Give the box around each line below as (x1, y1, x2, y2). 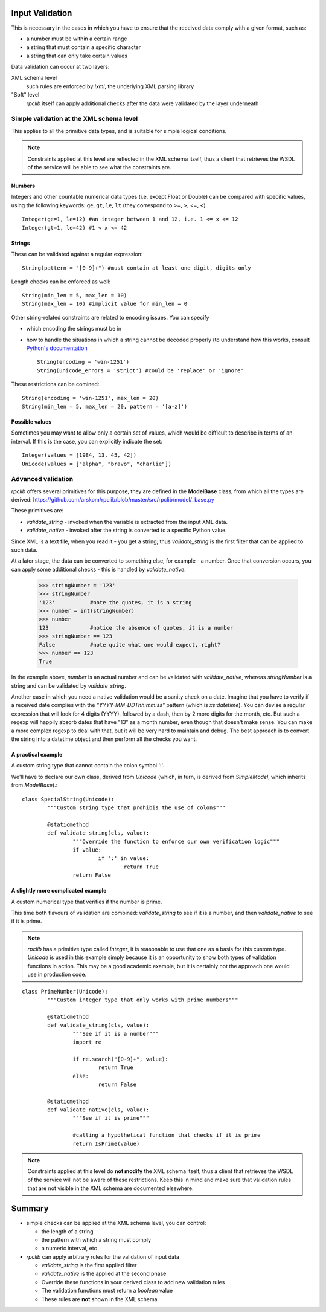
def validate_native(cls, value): (47, 1107, 150, 1113)
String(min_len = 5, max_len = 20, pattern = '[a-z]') (22, 402, 188, 410)
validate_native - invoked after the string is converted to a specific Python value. (26, 526, 227, 534)
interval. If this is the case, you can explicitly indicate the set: (11, 438, 163, 445)
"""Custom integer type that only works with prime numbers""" (47, 997, 238, 1003)
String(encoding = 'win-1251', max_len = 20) (22, 395, 159, 401)
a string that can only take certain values (26, 52, 128, 59)
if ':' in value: (98, 855, 150, 862)
